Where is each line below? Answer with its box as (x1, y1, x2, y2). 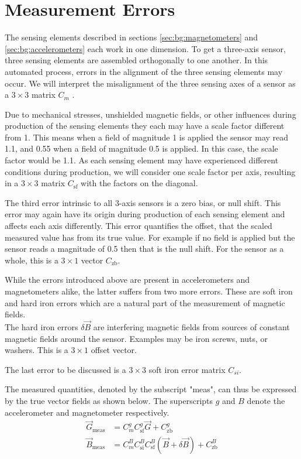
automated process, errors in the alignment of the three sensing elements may (5, 65, 283, 77)
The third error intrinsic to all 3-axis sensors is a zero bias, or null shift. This (5, 196, 281, 208)
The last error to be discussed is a (5, 363, 126, 375)
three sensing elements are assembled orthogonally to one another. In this (5, 54, 268, 66)
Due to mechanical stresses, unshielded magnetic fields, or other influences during (5, 108, 296, 120)
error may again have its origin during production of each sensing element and (5, 208, 285, 220)
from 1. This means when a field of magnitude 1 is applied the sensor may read (5, 131, 289, 143)
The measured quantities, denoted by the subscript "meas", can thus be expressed (5, 383, 297, 395)
